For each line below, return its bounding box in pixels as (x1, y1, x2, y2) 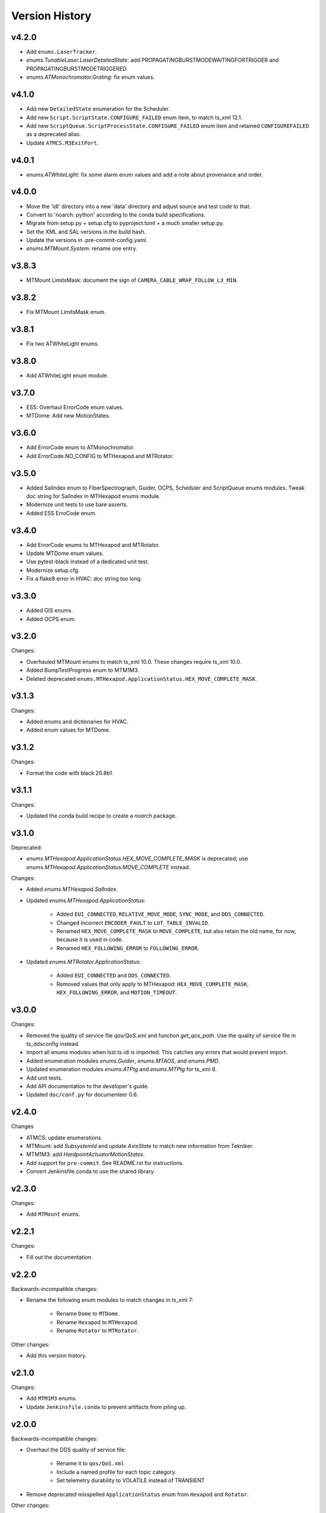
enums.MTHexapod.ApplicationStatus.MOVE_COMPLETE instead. (26, 863, 191, 871)
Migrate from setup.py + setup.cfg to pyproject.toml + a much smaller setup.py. (26, 220, 225, 227)
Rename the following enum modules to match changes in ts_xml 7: (26, 1296, 194, 1304)
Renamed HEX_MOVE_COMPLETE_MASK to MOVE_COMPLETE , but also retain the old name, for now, (56, 927, 296, 934)
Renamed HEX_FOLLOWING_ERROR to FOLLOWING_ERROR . (56, 944, 199, 951)
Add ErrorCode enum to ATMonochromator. (26, 444, 135, 451)
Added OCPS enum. (26, 615, 77, 623)
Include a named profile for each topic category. (56, 1468, 177, 1475)
